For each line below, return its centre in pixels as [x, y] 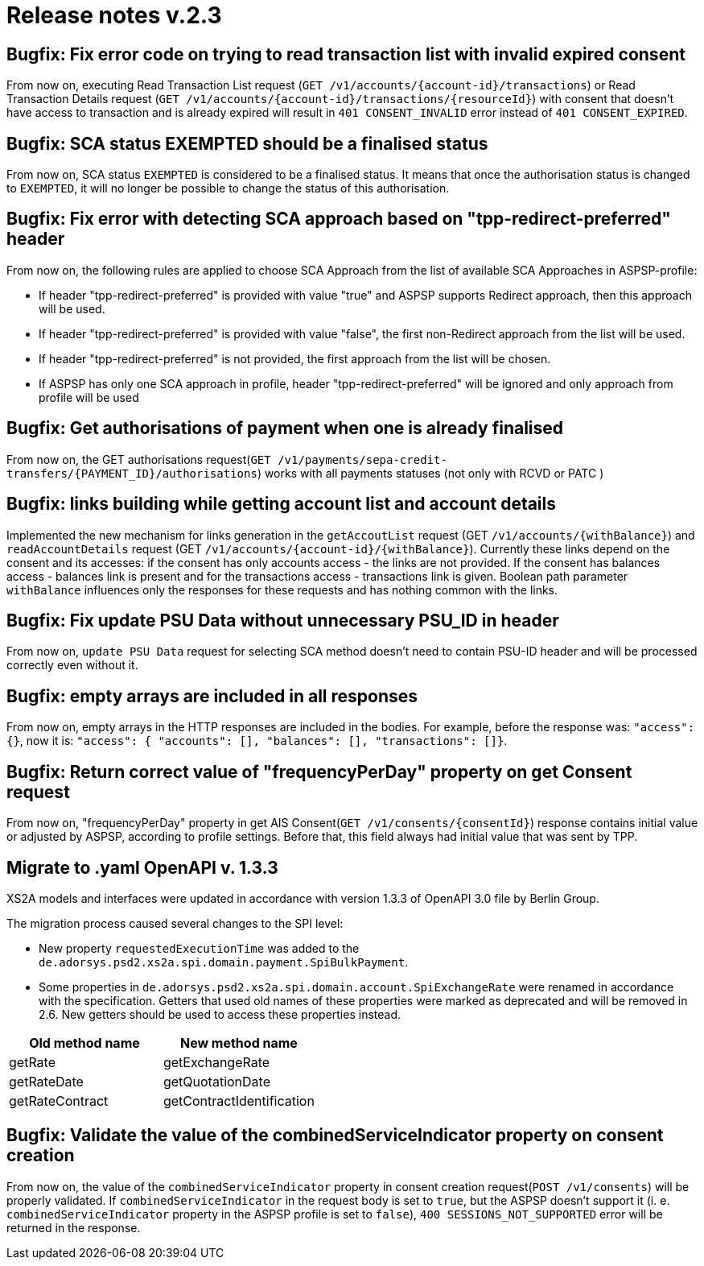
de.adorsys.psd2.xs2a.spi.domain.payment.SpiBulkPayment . [224, 962]
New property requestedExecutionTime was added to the [199, 948]
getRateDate [46, 1081]
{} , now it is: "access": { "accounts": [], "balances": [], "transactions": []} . [257, 741]
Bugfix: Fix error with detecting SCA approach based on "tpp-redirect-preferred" [339, 219]
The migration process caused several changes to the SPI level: [175, 923]
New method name [239, 1043]
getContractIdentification [239, 1101]
